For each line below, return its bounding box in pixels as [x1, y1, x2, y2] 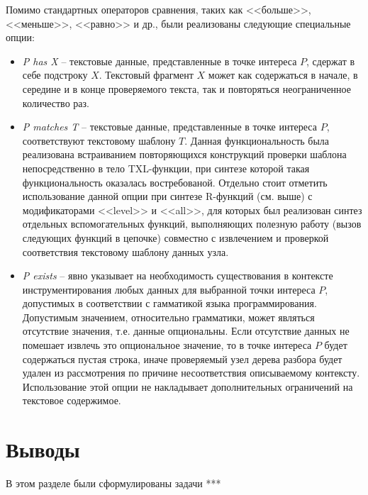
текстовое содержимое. [22, 393, 121, 408]
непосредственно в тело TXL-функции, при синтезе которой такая [22, 160, 310, 175]
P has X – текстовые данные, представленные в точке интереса [22, 53, 297, 68]
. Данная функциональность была [184, 133, 330, 148]
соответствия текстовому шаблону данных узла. [22, 244, 229, 259]
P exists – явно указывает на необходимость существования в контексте [22, 268, 333, 283]
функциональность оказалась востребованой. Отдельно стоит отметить [22, 174, 328, 189]
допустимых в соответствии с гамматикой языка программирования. [22, 296, 317, 311]
